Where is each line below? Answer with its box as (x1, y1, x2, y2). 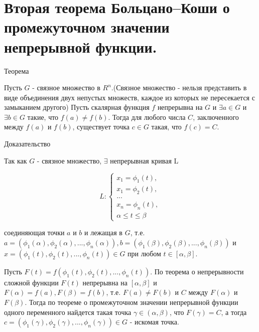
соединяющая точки (4, 227, 65, 238)
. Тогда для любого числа (108, 111, 186, 122)
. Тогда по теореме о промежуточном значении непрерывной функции (25, 297, 238, 307)
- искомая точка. (129, 316, 179, 327)
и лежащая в (84, 227, 122, 238)
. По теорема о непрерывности (150, 266, 244, 276)
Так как (4, 155, 27, 165)
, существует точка (72, 121, 130, 132)
